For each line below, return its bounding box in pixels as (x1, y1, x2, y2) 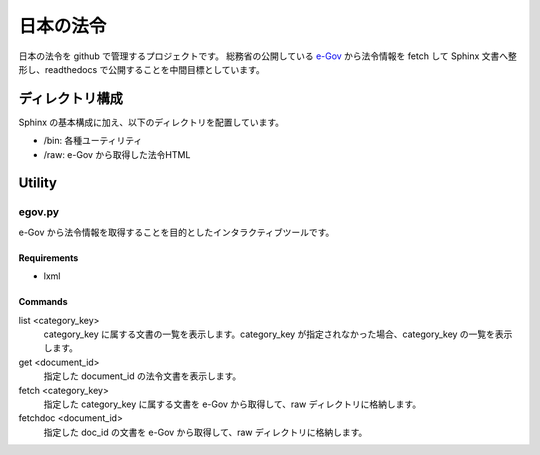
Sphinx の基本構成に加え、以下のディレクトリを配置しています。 (18, 116, 285, 128)
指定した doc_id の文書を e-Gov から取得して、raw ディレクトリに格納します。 (43, 426, 368, 438)
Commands (18, 296, 69, 308)
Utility (18, 175, 57, 192)
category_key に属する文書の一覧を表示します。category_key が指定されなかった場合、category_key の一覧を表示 (43, 328, 513, 340)
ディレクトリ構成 (18, 90, 124, 107)
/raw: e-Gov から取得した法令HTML (43, 148, 191, 160)
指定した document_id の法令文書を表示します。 (43, 370, 242, 382)
